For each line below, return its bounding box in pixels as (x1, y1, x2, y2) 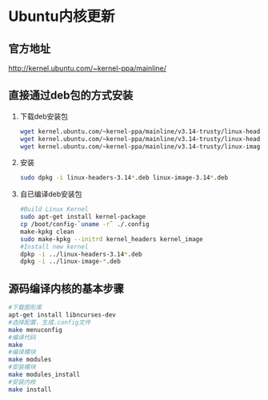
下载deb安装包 (19, 111, 69, 121)
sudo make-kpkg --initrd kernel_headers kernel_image (19, 235, 203, 243)
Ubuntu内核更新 (8, 7, 115, 26)
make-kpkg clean (19, 228, 74, 236)
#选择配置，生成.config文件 (8, 318, 91, 326)
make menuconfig (8, 325, 62, 333)
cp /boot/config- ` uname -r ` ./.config (19, 220, 150, 228)
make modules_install (8, 370, 81, 378)
